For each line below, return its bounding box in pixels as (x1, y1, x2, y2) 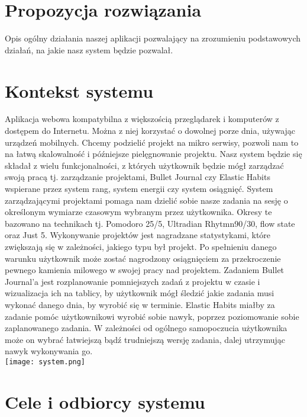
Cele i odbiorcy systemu (5, 389, 205, 413)
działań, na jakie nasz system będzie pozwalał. (5, 43, 173, 56)
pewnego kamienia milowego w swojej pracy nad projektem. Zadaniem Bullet (5, 264, 285, 276)
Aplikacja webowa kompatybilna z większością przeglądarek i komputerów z (5, 113, 279, 125)
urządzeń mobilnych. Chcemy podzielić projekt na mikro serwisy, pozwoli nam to (5, 136, 299, 148)
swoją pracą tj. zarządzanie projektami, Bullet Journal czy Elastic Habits (5, 171, 270, 183)
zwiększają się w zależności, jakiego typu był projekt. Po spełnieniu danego (5, 240, 277, 252)
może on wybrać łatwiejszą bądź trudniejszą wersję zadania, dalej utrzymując (5, 333, 286, 345)
